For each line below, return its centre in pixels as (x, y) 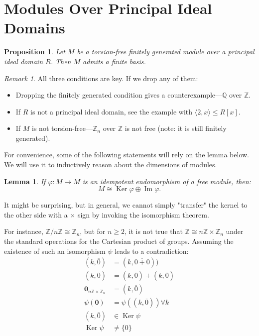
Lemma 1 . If (25, 181)
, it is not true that (154, 231)
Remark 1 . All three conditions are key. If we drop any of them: (101, 78)
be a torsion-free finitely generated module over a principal (166, 52)
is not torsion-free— (63, 128)
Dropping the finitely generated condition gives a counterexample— (119, 95)
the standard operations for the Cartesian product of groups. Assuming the (119, 241)
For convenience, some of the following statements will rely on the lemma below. (127, 155)
